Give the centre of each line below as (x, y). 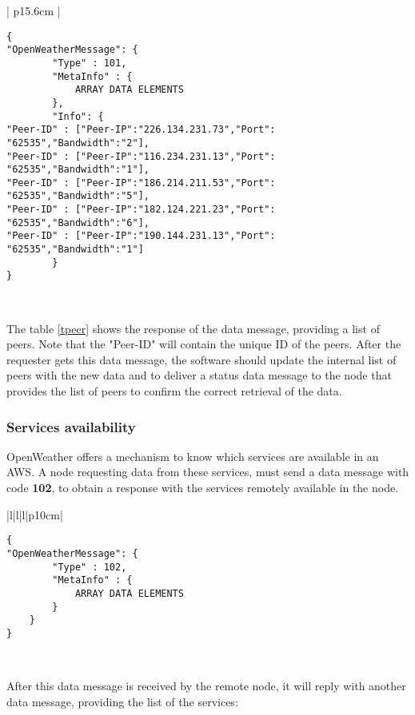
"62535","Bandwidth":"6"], (78, 222)
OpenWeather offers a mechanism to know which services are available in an (193, 456)
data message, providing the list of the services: (122, 701)
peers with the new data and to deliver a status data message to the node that (199, 375)
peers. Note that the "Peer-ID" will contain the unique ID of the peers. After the (204, 344)
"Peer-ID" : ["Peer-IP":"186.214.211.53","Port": (141, 183)
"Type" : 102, (90, 567)
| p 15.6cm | (34, 10)
